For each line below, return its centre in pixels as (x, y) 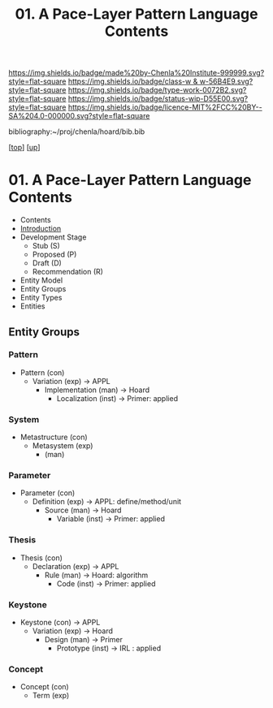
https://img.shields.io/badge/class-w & (133, 81)
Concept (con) (44, 687)
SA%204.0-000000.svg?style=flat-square (79, 116)
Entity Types (41, 298)
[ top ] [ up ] (24, 148)
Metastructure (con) (54, 437)
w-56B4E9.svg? (226, 81)
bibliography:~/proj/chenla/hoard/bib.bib (77, 132)
